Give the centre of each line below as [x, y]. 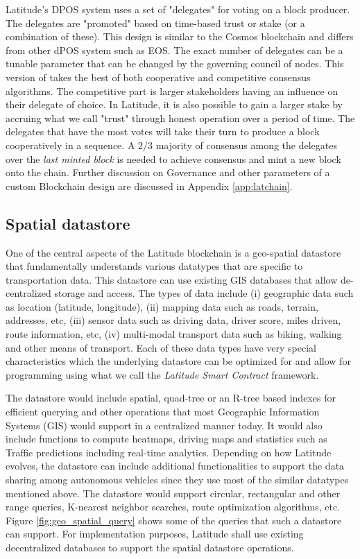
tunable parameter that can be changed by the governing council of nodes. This [175, 63]
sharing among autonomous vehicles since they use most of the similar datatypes [177, 480]
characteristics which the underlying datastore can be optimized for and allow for [178, 361]
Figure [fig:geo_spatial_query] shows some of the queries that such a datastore [174, 520]
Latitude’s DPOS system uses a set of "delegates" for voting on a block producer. [178, 9]
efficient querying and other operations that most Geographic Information [163, 412]
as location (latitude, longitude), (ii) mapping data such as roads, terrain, [162, 306]
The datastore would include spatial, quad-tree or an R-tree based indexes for [171, 398]
